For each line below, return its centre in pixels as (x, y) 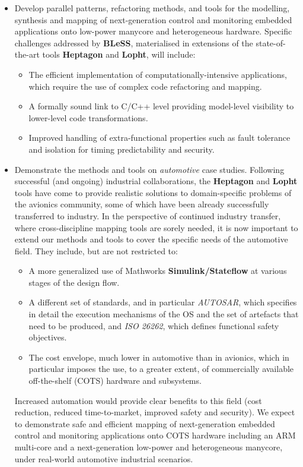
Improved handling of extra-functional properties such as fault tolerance (160, 138)
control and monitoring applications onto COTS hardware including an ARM (155, 435)
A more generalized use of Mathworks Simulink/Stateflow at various (158, 271)
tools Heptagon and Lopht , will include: (119, 54)
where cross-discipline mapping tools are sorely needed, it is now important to (156, 227)
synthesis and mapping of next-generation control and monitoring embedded (153, 19)
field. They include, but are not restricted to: (96, 250)
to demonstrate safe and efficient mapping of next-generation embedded (145, 423)
